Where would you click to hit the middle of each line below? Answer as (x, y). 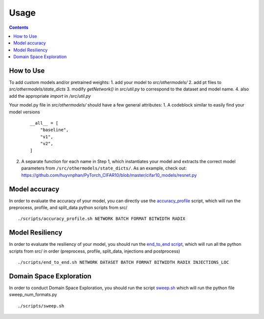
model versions (24, 112)
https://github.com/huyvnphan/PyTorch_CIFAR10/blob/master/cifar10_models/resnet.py (109, 175)
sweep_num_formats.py (33, 295)
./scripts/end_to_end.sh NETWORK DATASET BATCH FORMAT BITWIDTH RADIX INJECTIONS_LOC (123, 262)
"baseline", (54, 130)
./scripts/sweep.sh (41, 306)
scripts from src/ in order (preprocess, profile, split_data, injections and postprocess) (95, 251)
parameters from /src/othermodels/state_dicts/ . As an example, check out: (104, 168)
